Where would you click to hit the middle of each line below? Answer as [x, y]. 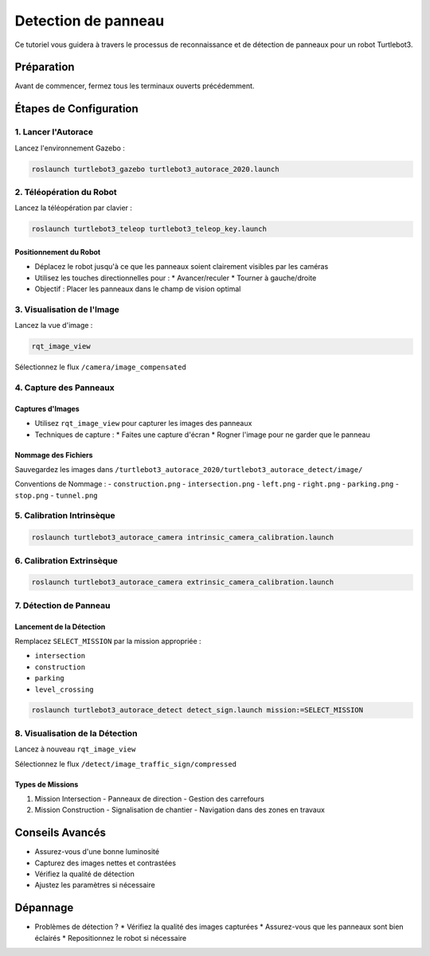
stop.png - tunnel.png [57, 495]
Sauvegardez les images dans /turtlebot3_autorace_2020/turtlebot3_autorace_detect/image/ [189, 469]
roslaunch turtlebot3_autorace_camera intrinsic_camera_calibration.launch [183, 538]
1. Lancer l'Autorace [54, 132]
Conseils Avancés [61, 833]
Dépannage [44, 908]
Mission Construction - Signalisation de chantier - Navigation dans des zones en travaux [180, 810]
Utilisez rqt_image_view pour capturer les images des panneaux [143, 423]
